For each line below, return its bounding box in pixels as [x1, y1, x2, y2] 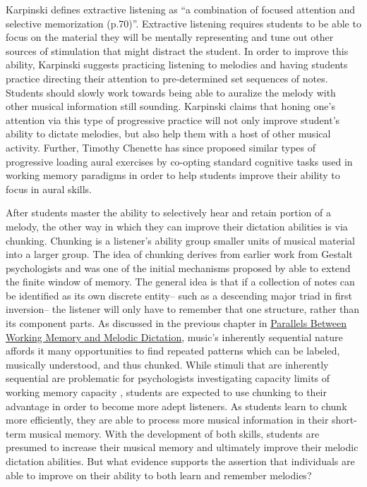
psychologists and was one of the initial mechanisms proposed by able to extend [6, 260, 351, 275]
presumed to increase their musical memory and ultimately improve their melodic [6, 440, 359, 455]
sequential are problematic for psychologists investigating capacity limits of [6, 371, 330, 386]
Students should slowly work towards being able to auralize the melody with [6, 85, 336, 99]
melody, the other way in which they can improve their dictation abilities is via [6, 218, 348, 233]
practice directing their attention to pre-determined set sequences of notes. [6, 70, 328, 85]
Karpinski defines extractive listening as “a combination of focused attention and [6, 2, 356, 16]
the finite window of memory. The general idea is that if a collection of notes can [6, 274, 355, 289]
